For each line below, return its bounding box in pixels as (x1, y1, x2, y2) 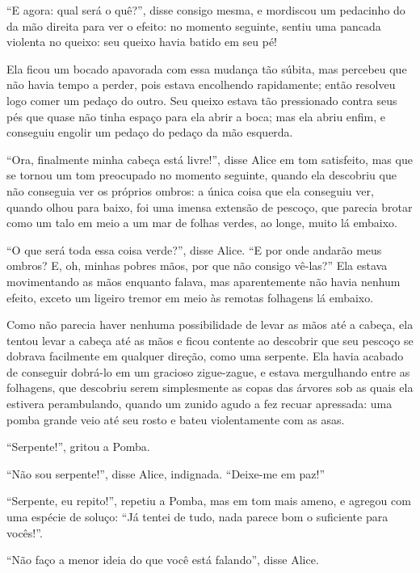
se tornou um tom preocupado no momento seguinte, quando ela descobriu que (6, 166, 397, 183)
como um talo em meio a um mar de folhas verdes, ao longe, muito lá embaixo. (6, 214, 397, 231)
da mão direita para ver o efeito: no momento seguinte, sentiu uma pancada (6, 17, 381, 34)
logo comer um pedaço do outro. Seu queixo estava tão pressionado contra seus (6, 91, 397, 108)
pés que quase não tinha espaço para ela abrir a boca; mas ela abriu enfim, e (6, 107, 386, 124)
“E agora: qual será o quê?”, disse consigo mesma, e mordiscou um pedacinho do (6, 2, 405, 18)
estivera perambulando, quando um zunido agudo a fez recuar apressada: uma (6, 395, 393, 412)
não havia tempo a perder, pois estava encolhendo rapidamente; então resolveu (6, 76, 396, 93)
